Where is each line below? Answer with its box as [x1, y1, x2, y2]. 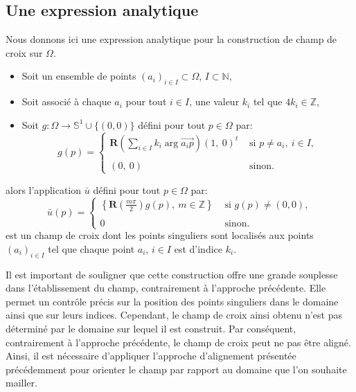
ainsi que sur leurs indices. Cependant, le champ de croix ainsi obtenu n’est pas [6, 308, 342, 322]
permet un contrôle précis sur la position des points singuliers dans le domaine [6, 294, 339, 308]
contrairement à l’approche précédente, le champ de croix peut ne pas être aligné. [6, 335, 351, 349]
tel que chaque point [48, 241, 135, 256]
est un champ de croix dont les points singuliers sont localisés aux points [6, 228, 314, 242]
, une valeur [189, 94, 240, 109]
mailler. [6, 375, 37, 390]
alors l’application [6, 182, 82, 197]
